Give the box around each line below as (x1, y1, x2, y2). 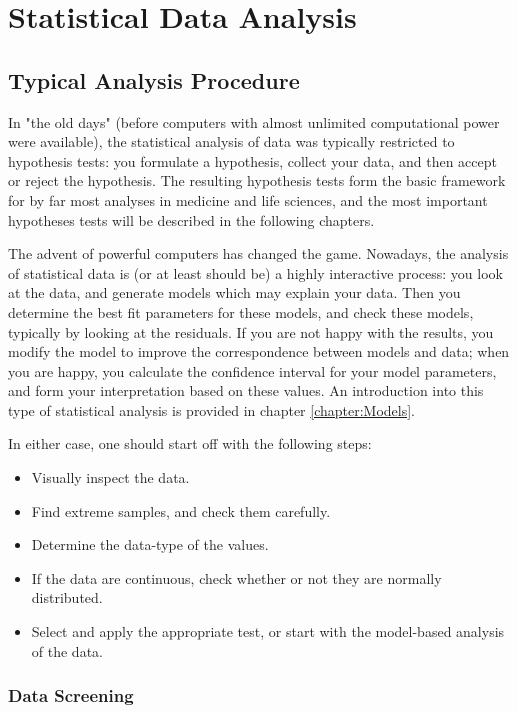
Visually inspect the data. (31, 467, 190, 488)
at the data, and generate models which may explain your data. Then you (8, 282, 461, 303)
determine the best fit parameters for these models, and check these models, (8, 301, 474, 322)
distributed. (31, 587, 103, 608)
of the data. (31, 640, 103, 661)
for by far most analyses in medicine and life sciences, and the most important (8, 189, 488, 210)
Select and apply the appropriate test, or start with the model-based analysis (31, 621, 505, 642)
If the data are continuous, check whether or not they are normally (31, 567, 442, 588)
